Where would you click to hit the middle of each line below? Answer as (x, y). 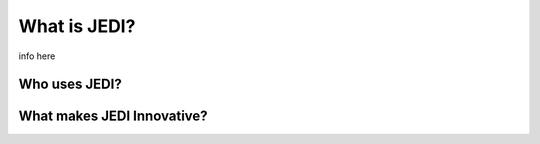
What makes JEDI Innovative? (113, 116)
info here (37, 56)
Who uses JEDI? (70, 84)
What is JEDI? (77, 26)
